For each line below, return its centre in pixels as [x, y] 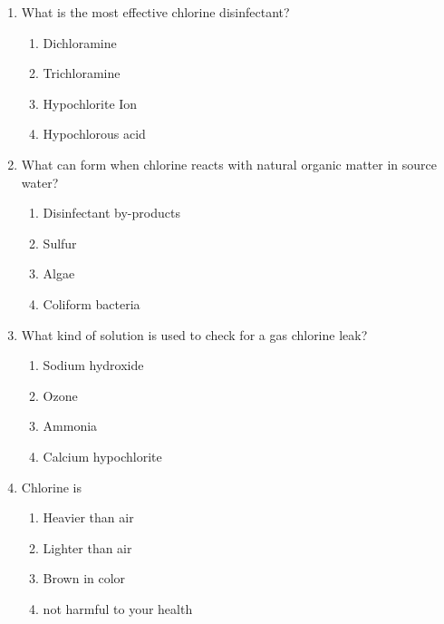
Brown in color [84, 578]
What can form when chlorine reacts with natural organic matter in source [229, 164]
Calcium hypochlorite [102, 456]
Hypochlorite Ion [90, 103]
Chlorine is [52, 487]
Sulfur [60, 243]
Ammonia [70, 426]
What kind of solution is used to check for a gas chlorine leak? [194, 334]
